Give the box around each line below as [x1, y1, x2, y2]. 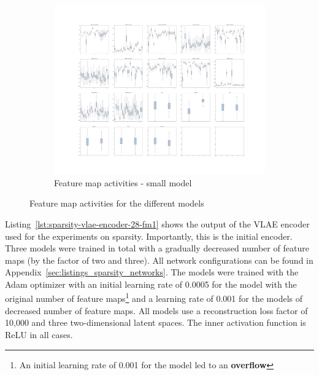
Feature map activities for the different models [29, 197, 204, 210]
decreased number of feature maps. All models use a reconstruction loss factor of [5, 304, 308, 317]
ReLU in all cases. [5, 328, 73, 341]
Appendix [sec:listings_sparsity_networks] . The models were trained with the [5, 266, 299, 278]
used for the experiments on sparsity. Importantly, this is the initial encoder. [5, 229, 293, 242]
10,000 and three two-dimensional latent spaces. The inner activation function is [5, 316, 306, 329]
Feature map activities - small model [54, 176, 192, 189]
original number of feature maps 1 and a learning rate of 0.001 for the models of [5, 290, 302, 305]
